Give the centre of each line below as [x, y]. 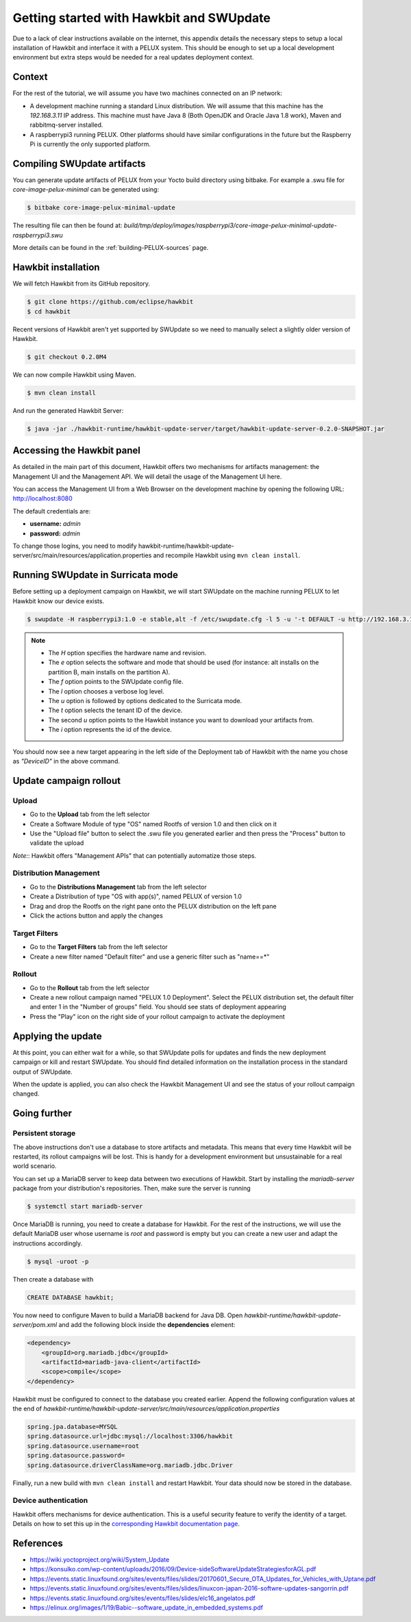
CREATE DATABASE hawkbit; [71, 1297]
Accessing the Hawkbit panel [76, 451]
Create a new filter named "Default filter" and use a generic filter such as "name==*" [150, 956]
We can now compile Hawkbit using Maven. [74, 375]
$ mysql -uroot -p [58, 1261]
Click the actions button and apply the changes [97, 916]
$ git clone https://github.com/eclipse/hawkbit [110, 302]
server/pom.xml [35, 1325]
